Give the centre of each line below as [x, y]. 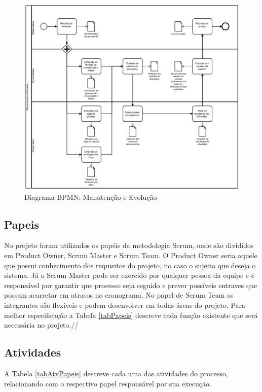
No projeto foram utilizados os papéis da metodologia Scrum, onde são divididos [129, 245]
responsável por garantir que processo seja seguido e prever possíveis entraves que [131, 285]
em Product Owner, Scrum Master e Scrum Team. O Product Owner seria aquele [131, 255]
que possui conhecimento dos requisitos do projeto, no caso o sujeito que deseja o [130, 265]
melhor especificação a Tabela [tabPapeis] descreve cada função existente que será [131, 315]
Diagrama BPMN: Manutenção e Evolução [91, 197]
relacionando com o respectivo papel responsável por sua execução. [108, 383]
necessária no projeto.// [41, 325]
